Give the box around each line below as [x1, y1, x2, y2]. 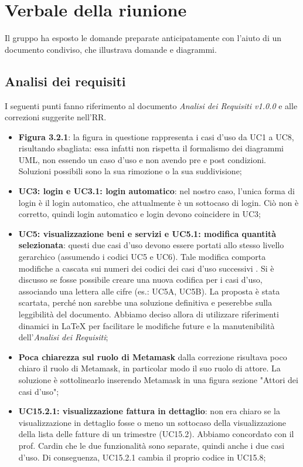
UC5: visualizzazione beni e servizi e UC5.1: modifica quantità [18, 227, 277, 239]
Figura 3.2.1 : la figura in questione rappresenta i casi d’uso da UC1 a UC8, [18, 130, 294, 143]
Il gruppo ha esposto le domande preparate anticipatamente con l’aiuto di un [5, 32, 282, 44]
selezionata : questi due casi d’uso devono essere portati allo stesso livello [18, 239, 284, 251]
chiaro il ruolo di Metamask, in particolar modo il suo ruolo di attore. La [18, 362, 281, 374]
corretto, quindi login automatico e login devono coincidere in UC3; [18, 208, 261, 220]
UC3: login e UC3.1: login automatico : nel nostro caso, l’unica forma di [18, 185, 295, 197]
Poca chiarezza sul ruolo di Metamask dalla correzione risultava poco [18, 350, 287, 363]
